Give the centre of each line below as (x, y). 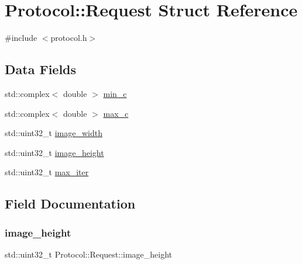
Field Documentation (70, 204)
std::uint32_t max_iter (47, 172)
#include (21, 38)
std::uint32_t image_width (54, 133)
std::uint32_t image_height (54, 152)
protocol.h (69, 38)
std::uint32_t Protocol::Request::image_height (89, 254)
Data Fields (41, 69)
